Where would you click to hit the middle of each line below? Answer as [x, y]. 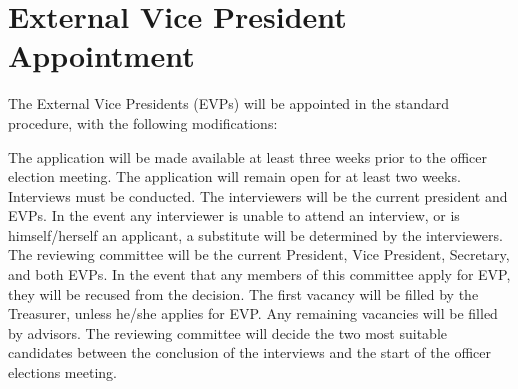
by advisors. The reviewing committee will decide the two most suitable [227, 332]
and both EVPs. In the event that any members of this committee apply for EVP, [259, 274]
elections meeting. [62, 372]
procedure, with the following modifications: [143, 122]
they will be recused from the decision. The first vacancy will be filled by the [243, 293]
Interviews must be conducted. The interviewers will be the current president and [258, 195]
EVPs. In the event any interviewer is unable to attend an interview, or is [234, 215]
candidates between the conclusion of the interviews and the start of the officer [249, 352]
